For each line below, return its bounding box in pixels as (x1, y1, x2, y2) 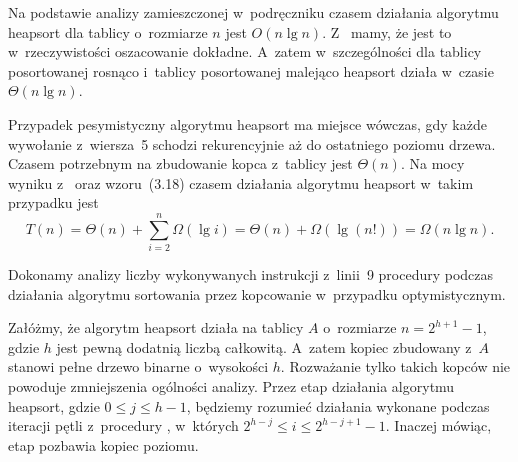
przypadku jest (8, 192, 99, 213)
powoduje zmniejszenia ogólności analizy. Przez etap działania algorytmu (8, 376, 455, 397)
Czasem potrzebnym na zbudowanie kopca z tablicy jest (8, 153, 353, 174)
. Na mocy (400, 153, 465, 174)
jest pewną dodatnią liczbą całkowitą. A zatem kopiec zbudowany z (56, 336, 472, 357)
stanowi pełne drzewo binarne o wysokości (8, 356, 269, 377)
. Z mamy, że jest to (322, 21, 452, 42)
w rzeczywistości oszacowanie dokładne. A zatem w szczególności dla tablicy (8, 41, 482, 62)
